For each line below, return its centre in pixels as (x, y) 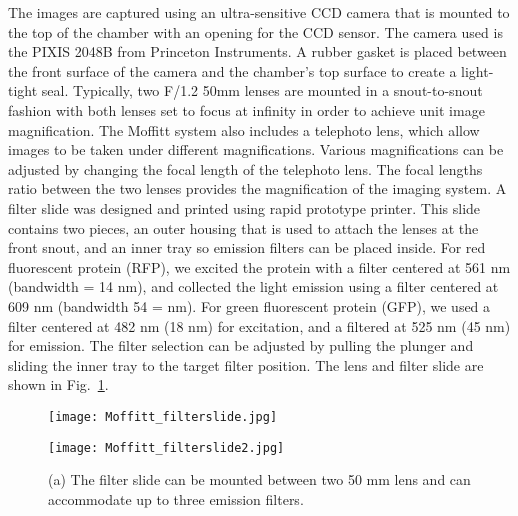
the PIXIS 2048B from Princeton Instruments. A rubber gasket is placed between (257, 51)
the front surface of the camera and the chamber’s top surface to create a (232, 70)
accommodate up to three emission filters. (176, 498)
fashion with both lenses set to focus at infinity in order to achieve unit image (246, 109)
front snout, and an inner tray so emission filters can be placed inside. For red (247, 247)
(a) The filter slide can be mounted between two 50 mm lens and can (259, 479)
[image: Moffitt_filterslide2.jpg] (166, 447)
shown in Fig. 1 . (58, 384)
